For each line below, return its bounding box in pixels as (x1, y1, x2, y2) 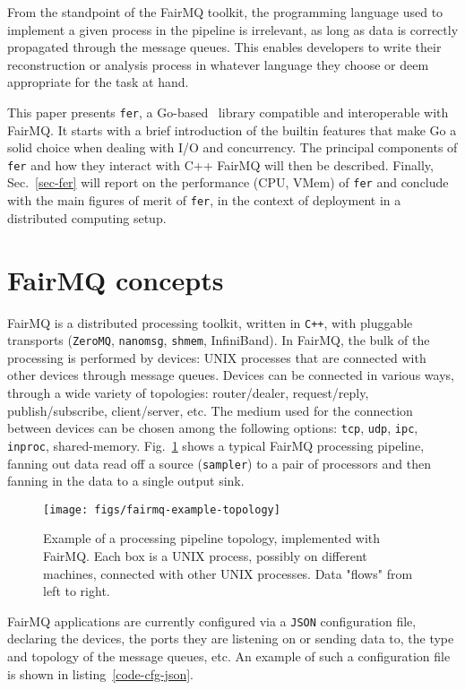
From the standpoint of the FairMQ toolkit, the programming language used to (7, 3, 443, 21)
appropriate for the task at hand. (7, 73, 189, 91)
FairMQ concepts (7, 261, 224, 298)
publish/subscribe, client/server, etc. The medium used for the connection (7, 401, 413, 419)
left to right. (43, 582, 110, 600)
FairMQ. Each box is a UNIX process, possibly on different (43, 547, 367, 565)
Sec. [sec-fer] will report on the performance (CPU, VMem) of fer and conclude (7, 173, 449, 192)
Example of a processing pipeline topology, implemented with (43, 529, 381, 548)
